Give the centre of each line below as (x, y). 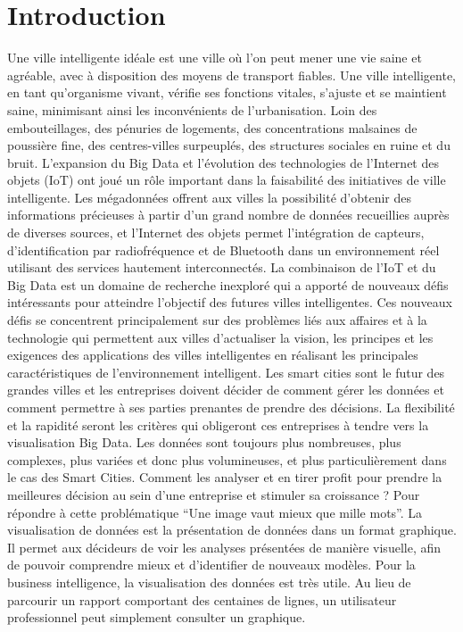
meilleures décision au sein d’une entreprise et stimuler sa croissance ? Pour (214, 494)
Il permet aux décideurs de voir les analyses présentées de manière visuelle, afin (224, 547)
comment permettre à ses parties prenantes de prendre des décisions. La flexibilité (231, 407)
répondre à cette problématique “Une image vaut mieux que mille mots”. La (215, 512)
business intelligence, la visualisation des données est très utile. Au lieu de (209, 582)
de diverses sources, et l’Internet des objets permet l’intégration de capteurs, (216, 233)
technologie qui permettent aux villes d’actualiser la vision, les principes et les (220, 337)
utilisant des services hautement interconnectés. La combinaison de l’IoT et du (222, 267)
